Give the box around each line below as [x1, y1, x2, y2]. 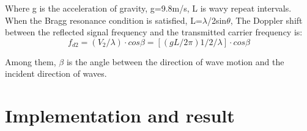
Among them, [5, 55, 56, 68]
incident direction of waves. [5, 67, 107, 80]
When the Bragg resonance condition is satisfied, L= [5, 13, 202, 26]
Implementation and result [5, 103, 235, 128]
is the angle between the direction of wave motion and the [66, 55, 284, 68]
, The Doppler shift [230, 13, 303, 26]
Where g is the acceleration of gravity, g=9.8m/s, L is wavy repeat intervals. [5, 2, 292, 14]
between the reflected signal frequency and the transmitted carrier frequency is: [5, 26, 303, 38]
